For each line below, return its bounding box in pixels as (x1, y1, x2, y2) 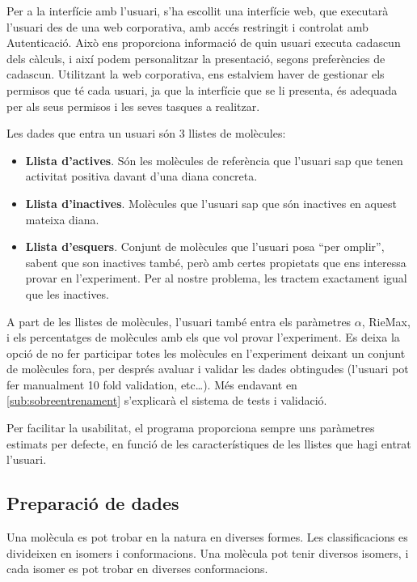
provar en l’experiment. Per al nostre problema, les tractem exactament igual (25, 270, 407, 287)
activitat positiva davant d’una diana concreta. (25, 168, 258, 185)
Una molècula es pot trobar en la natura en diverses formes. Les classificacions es (6, 529, 408, 546)
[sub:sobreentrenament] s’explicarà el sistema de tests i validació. (6, 392, 327, 409)
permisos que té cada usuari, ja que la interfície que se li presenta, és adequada (6, 81, 398, 98)
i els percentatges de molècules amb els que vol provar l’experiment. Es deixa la (6, 329, 400, 346)
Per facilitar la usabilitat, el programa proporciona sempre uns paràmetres (6, 419, 375, 436)
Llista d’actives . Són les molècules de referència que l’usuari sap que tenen (25, 151, 403, 168)
